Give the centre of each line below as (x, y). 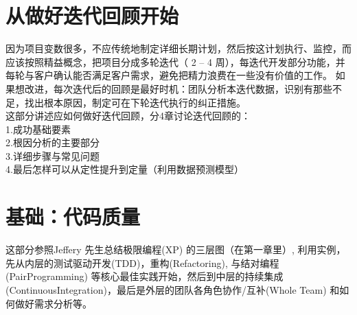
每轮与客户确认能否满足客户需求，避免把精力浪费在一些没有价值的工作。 (169, 75)
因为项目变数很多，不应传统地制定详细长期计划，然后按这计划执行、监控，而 (178, 48)
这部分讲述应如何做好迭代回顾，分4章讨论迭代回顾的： (128, 116)
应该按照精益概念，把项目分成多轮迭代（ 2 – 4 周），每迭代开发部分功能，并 (175, 61)
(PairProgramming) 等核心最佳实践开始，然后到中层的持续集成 (145, 276)
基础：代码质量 (73, 217)
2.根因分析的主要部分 (53, 142)
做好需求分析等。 (53, 303)
